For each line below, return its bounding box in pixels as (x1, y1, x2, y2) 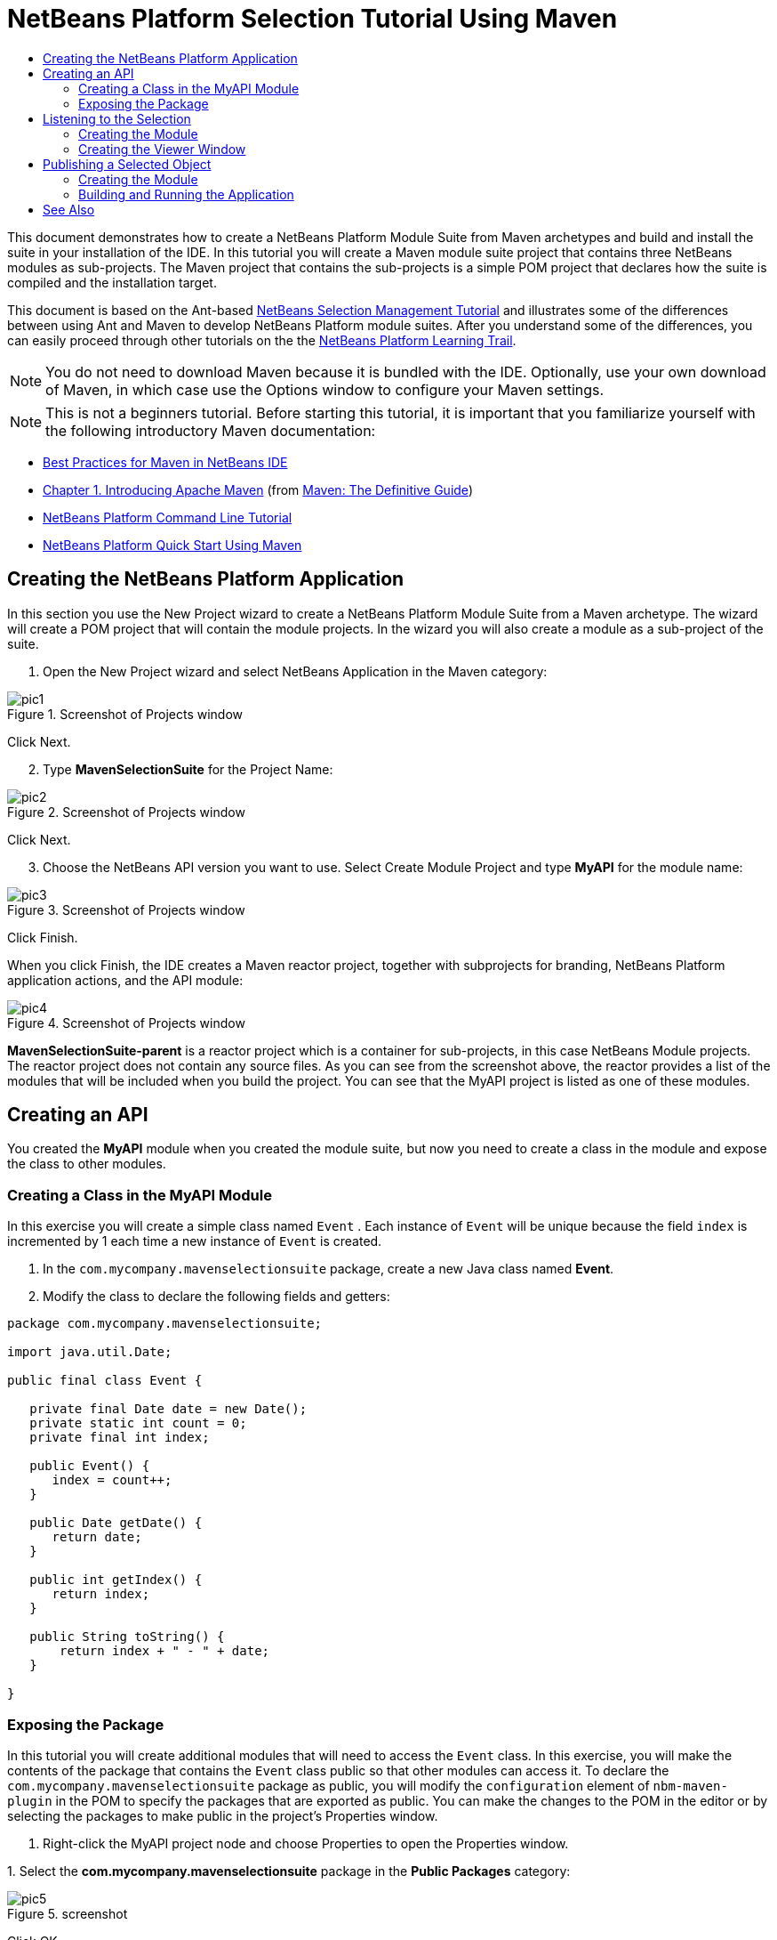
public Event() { (29, 1459, 150, 1474)
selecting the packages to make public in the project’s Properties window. (7, 1807, 438, 1823)
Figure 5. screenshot (7, 1905, 128, 1921)
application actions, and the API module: (7, 972, 244, 988)
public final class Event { (7, 1373, 203, 1388)
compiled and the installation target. (7, 274, 217, 290)
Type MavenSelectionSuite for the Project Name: (43, 761, 333, 777)
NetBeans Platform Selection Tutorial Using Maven (7, 4, 618, 34)
